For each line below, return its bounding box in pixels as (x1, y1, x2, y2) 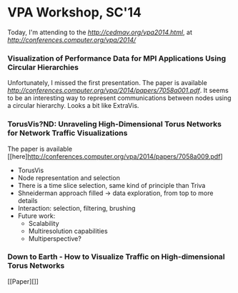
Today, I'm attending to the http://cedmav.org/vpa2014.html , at (7, 28, 193, 36)
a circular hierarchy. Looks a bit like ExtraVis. (7, 101, 139, 110)
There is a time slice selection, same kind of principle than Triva (17, 181, 206, 189)
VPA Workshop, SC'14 (7, 4, 142, 21)
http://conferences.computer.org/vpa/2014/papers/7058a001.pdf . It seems (7, 86, 229, 95)
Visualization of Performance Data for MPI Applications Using (7, 53, 227, 63)
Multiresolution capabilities (28, 227, 109, 235)
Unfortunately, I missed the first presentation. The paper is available (7, 79, 207, 87)
